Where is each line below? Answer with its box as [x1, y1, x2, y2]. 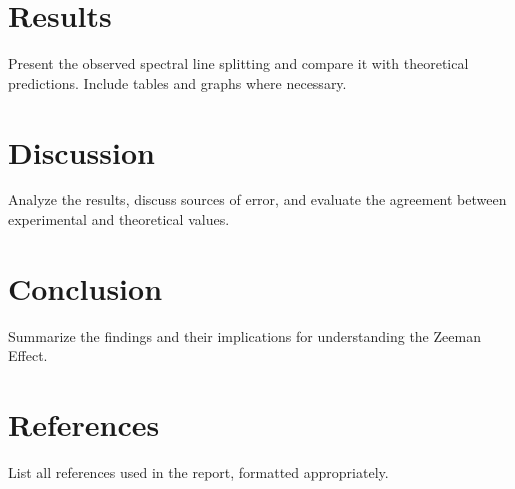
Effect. [8, 345, 48, 366]
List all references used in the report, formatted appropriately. [8, 462, 389, 483]
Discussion [8, 131, 155, 172]
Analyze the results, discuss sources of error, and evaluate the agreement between [8, 189, 507, 210]
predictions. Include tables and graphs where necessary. [8, 72, 347, 93]
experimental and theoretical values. [8, 209, 230, 230]
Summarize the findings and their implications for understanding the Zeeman [8, 325, 481, 346]
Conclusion [8, 267, 163, 308]
